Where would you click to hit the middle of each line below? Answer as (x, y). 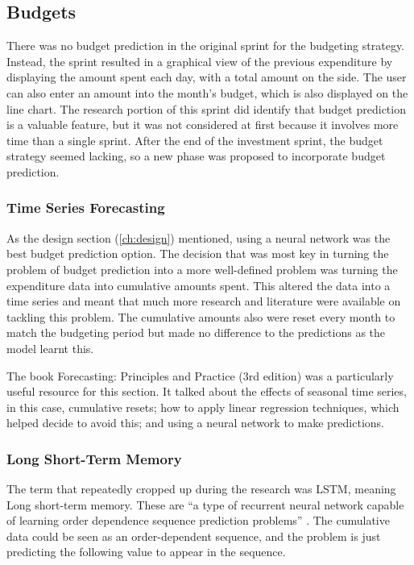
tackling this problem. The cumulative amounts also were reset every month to (201, 316)
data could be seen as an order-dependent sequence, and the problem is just (194, 536)
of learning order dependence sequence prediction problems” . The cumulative (198, 520)
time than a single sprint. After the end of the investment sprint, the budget (195, 140)
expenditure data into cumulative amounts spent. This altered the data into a (199, 285)
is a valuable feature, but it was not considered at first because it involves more (203, 125)
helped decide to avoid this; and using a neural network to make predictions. (195, 423)
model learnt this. (50, 348)
